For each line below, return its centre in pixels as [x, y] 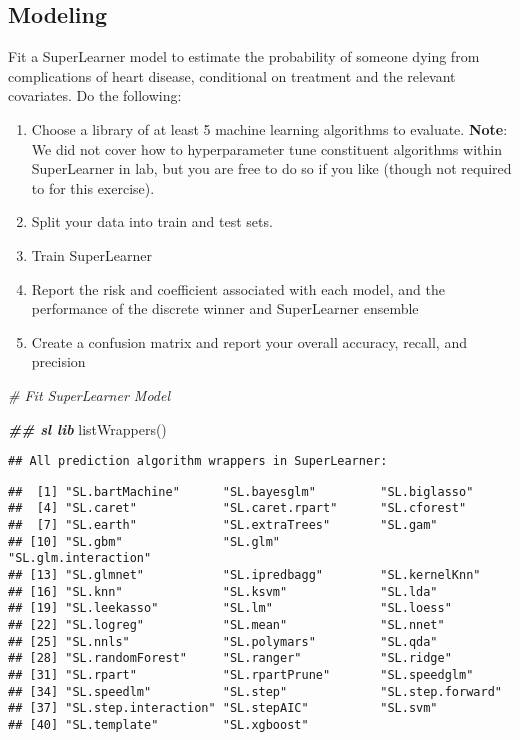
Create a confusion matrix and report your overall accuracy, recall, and [249, 341]
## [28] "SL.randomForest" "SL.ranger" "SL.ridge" [230, 658]
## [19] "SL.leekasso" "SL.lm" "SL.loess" [230, 608]
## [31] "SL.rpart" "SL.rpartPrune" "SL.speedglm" [241, 674]
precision [58, 361]
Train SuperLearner [91, 254]
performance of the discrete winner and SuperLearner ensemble [225, 308]
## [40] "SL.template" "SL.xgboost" [158, 724]
